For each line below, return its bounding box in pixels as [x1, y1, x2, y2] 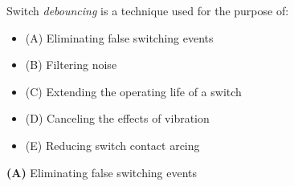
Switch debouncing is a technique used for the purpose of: [6, 2, 289, 18]
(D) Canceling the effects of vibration [25, 110, 210, 127]
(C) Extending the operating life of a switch [25, 83, 242, 99]
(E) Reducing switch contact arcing [25, 136, 200, 153]
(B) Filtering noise [25, 56, 117, 73]
